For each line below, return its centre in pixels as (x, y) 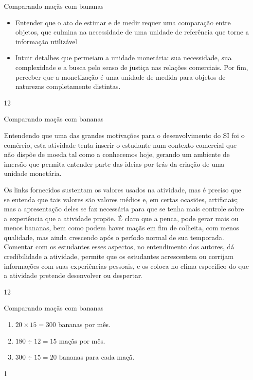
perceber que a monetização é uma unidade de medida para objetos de (120, 77)
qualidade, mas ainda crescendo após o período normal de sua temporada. (114, 237)
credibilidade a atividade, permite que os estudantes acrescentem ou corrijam (119, 256)
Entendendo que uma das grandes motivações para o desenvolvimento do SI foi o (124, 135)
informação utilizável (46, 41)
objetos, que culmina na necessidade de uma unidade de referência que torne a (132, 32)
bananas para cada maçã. (97, 357)
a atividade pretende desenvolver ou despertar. (73, 275)
